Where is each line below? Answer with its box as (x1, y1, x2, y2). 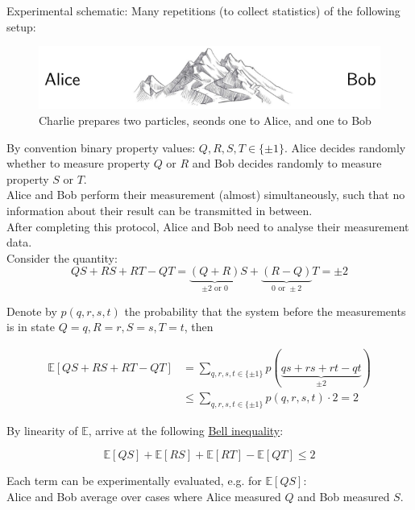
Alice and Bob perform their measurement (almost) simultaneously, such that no (6, 186, 405, 203)
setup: (6, 18, 36, 35)
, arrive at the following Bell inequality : (88, 421, 284, 438)
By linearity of (6, 421, 78, 438)
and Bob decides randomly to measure (192, 155, 382, 172)
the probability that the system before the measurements (124, 302, 406, 319)
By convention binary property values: (6, 139, 196, 155)
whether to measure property (6, 155, 150, 172)
